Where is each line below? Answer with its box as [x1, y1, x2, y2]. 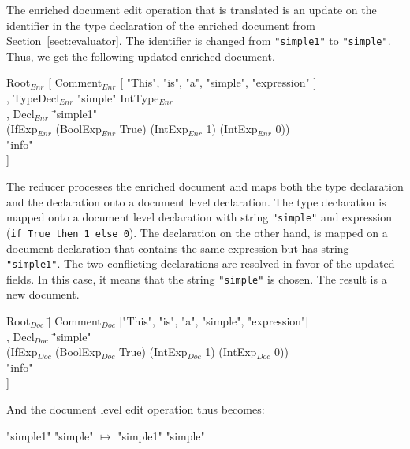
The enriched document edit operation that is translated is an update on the [6, 2, 377, 17]
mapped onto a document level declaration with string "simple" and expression [6, 209, 392, 225]
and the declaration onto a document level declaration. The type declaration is [6, 193, 386, 210]
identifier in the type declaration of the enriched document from [6, 17, 315, 33]
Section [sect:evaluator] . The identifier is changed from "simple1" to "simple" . [6, 32, 391, 49]
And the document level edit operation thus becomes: [6, 400, 265, 417]
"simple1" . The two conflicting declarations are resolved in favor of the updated [6, 255, 395, 272]
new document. [6, 286, 80, 302]
